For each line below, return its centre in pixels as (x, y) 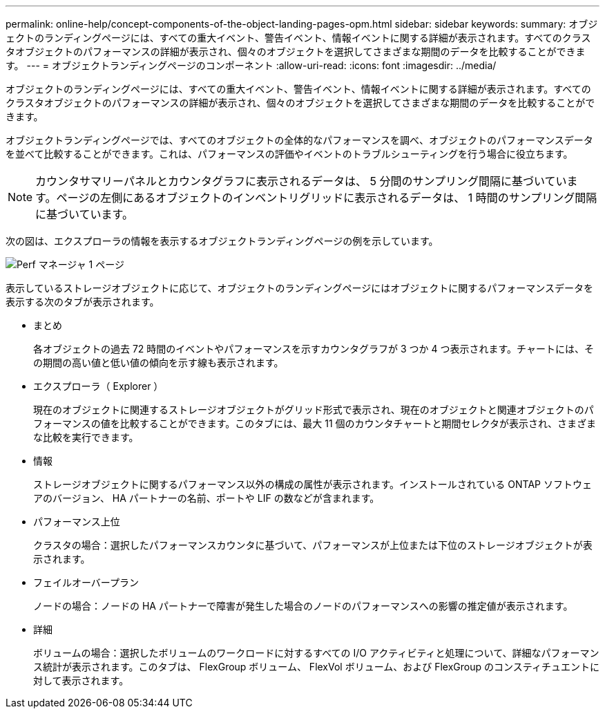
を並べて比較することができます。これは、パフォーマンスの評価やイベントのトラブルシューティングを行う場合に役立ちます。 (289, 154)
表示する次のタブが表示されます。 (83, 302)
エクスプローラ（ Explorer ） (98, 386)
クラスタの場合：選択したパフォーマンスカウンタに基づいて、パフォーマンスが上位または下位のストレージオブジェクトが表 (313, 545)
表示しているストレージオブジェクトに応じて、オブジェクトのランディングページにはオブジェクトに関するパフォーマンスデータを (300, 288)
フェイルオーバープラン (86, 582)
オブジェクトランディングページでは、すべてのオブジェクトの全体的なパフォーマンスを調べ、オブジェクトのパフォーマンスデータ (299, 140)
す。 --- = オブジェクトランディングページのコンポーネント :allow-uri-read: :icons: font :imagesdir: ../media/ (251, 65)
